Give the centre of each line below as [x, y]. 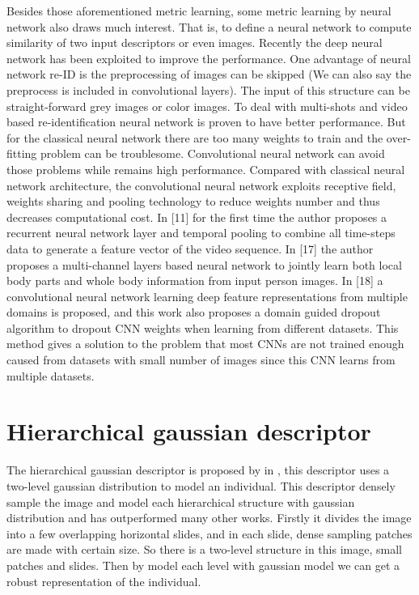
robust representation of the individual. [104, 581]
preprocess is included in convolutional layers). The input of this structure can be [208, 89]
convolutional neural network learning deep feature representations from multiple [207, 296]
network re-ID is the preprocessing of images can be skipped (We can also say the [209, 74]
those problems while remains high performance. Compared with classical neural [206, 169]
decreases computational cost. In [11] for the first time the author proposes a [197, 217]
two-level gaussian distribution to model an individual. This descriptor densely [201, 485]
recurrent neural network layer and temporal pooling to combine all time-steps [201, 233]
